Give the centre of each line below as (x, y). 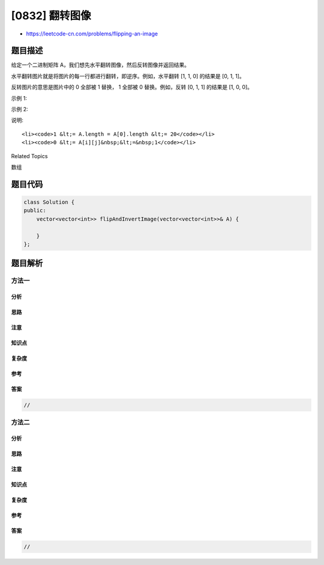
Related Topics (29, 156)
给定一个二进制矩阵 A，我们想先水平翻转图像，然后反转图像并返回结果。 (100, 65)
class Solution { (49, 202)
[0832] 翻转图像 (51, 16)
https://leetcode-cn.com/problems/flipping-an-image (92, 34)
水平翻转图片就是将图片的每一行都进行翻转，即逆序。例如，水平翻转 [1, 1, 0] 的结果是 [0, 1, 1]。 (128, 76)
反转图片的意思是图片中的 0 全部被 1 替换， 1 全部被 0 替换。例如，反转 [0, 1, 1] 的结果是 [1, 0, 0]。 (132, 87)
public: (35, 211)
